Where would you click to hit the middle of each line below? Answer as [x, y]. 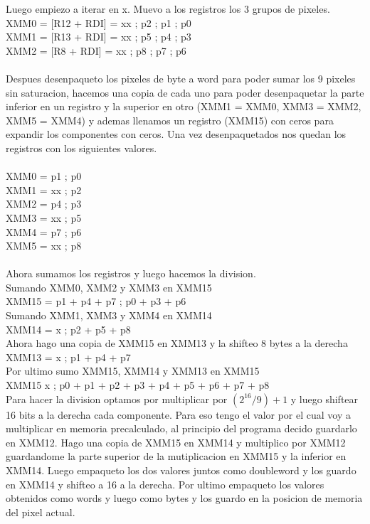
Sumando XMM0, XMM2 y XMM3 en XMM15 [109, 287]
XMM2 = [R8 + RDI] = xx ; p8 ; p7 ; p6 [96, 50]
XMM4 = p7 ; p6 [44, 231]
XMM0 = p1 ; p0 [44, 176]
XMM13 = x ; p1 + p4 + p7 [68, 357]
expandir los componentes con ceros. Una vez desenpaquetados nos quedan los [176, 134]
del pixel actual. [41, 512]
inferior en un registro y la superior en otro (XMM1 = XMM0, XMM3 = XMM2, [184, 106]
